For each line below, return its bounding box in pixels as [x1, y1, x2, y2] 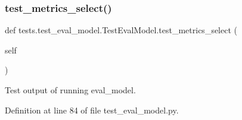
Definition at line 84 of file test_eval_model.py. [5, 103, 179, 116]
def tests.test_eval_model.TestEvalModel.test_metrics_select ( [5, 24, 237, 36]
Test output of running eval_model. [5, 84, 136, 96]
